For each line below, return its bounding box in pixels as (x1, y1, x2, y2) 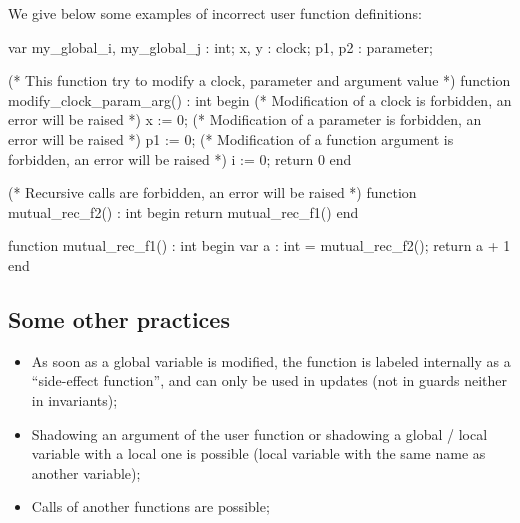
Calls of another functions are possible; (31, 496, 270, 517)
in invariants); (31, 389, 118, 410)
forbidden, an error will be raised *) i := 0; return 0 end (8, 148, 352, 169)
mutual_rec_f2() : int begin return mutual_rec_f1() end (8, 201, 359, 222)
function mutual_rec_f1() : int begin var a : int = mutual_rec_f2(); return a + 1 (8, 235, 511, 256)
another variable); (31, 462, 141, 483)
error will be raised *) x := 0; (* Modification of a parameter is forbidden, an (8, 109, 482, 130)
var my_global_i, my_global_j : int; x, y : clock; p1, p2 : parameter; (8, 36, 433, 57)
